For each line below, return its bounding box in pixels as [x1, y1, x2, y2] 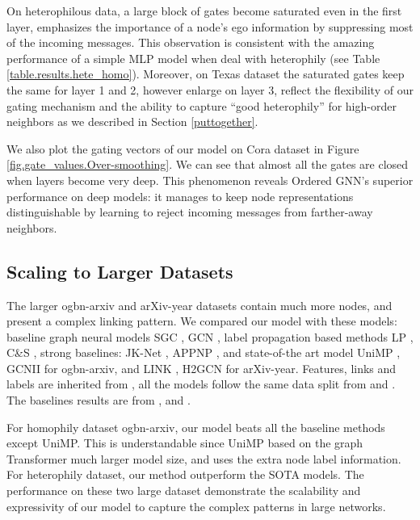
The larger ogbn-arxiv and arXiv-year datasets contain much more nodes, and [6, 296, 393, 313]
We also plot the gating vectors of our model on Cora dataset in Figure [6, 140, 359, 157]
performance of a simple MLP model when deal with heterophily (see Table [6, 49, 380, 66]
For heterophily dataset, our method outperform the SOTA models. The [6, 466, 364, 483]
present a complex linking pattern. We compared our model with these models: [6, 312, 397, 329]
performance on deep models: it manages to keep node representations [6, 187, 354, 204]
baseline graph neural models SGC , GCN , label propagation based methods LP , [6, 328, 414, 345]
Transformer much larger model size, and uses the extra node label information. [6, 450, 401, 467]
